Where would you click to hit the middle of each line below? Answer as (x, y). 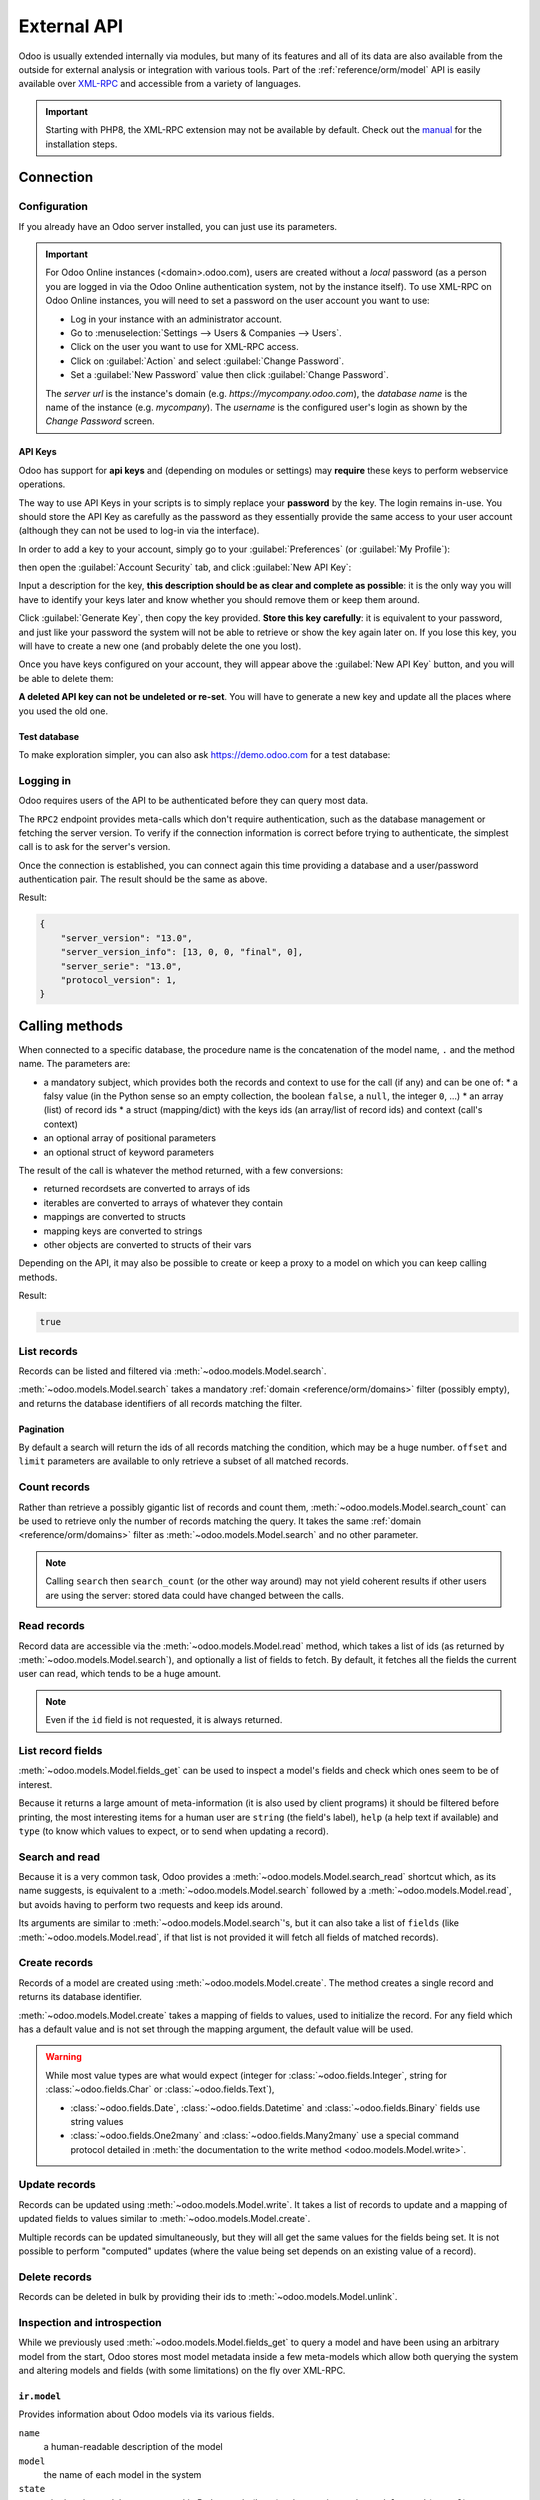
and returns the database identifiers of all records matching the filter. (160, 1403)
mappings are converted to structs (114, 1217)
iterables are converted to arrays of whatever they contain (163, 1202)
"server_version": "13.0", (127, 938)
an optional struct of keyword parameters (129, 1152)
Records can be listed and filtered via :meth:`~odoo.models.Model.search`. (172, 1371)
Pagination (41, 1429)
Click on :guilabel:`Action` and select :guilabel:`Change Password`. (207, 361)
